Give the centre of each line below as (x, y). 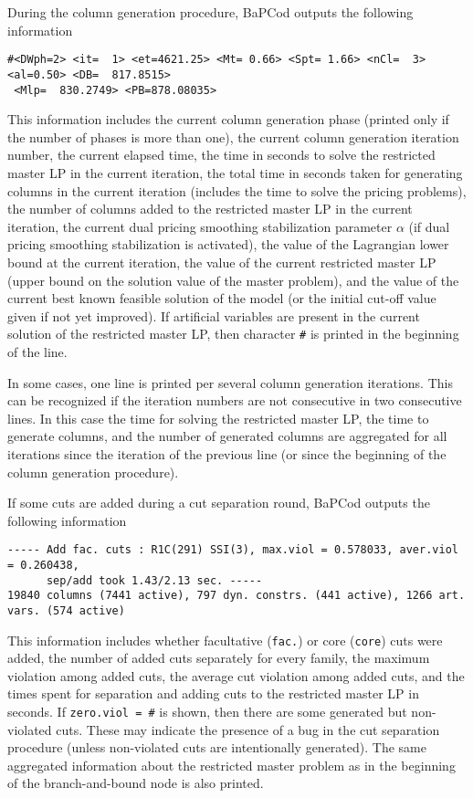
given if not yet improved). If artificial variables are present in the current (214, 315)
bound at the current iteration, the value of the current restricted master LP (222, 262)
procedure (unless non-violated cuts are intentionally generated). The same (217, 747)
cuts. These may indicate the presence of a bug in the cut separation (248, 729)
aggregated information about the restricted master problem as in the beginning (231, 765)
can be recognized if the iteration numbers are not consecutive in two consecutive (235, 400)
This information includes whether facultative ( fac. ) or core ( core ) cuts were (225, 640)
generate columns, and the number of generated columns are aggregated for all (227, 436)
